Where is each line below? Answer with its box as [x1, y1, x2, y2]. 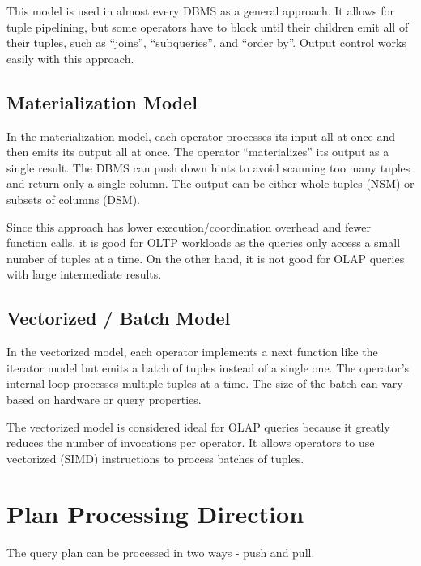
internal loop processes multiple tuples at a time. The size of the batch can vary [6, 375, 403, 392]
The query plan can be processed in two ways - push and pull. [6, 544, 315, 561]
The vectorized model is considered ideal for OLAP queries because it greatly [6, 418, 390, 435]
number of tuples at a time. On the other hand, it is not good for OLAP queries [6, 249, 405, 266]
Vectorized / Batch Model [6, 305, 231, 330]
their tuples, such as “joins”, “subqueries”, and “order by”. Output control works [6, 34, 406, 51]
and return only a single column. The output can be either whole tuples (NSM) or [6, 175, 415, 192]
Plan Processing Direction [6, 497, 304, 530]
